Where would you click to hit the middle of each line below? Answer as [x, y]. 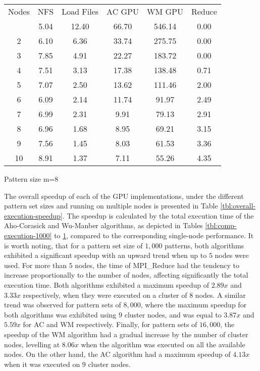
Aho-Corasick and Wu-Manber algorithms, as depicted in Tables [103, 225]
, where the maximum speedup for [194, 305]
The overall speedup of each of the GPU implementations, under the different [124, 196]
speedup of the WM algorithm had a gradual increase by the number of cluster [126, 334]
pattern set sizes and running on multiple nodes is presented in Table [111, 206]
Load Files [80, 11]
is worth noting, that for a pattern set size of [73, 245]
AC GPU [123, 11]
